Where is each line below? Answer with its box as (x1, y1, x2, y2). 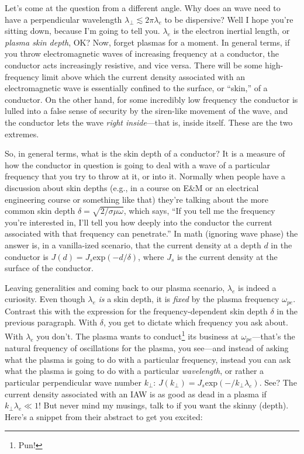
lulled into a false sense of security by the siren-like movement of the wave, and (5, 105, 288, 117)
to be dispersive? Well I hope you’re (164, 13, 293, 25)
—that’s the (252, 330, 295, 342)
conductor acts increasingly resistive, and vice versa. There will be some (5, 58, 262, 71)
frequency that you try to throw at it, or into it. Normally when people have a (5, 170, 286, 182)
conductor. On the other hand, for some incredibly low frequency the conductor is (5, 93, 298, 105)
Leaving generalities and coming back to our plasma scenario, (5, 281, 225, 293)
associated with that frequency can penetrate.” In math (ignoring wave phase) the (5, 227, 298, 240)
